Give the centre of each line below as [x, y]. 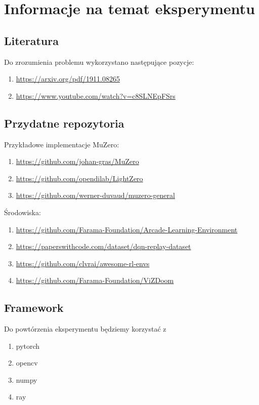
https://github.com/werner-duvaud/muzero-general [95, 195]
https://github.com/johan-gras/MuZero [77, 161]
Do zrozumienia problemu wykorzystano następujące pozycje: [99, 62]
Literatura [31, 40]
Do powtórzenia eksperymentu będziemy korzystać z [85, 329]
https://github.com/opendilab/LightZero [79, 178]
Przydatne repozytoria [64, 123]
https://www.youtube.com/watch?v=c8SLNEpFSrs [96, 95]
